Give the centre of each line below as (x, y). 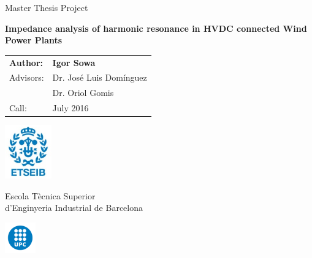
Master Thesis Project (47, 7)
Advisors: (27, 77)
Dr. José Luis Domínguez (100, 77)
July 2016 (70, 108)
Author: (26, 62)
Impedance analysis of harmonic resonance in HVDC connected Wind (156, 28)
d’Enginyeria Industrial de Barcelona (74, 208)
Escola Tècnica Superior (50, 195)
